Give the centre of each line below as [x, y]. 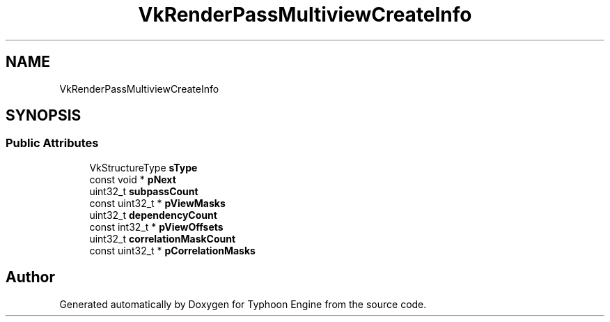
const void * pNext [133, 179]
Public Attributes [52, 143]
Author [30, 277]
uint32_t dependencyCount [153, 215]
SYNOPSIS [44, 116]
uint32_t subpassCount [144, 191]
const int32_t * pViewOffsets [156, 227]
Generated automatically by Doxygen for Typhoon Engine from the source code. [243, 304]
